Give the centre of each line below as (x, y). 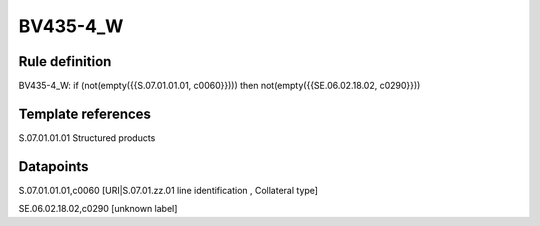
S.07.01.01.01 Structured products (87, 137)
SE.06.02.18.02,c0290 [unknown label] (98, 209)
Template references (85, 113)
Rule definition (65, 61)
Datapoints (53, 166)
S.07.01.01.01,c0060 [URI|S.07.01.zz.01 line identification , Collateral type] (168, 190)
